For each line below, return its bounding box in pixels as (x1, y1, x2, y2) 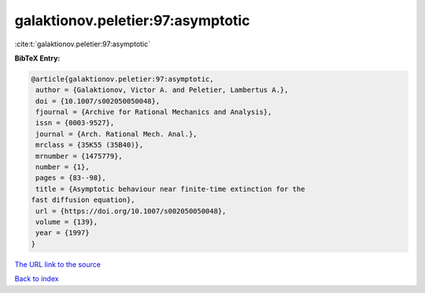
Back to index (14, 274, 59, 284)
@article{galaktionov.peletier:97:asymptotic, (31, 75, 214, 83)
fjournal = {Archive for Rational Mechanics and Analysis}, (35, 108, 272, 117)
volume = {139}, (35, 218, 98, 226)
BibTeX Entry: (14, 53, 61, 63)
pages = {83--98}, (35, 174, 106, 182)
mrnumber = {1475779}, (35, 152, 124, 160)
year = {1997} (35, 229, 90, 237)
